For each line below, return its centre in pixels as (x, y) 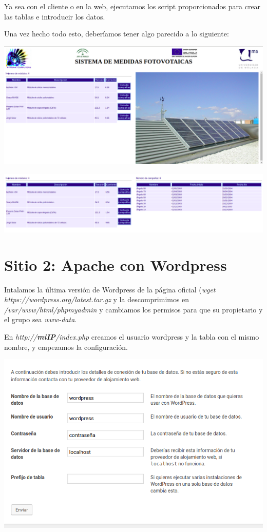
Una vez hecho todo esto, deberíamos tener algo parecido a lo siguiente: (117, 34)
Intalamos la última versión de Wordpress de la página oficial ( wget (110, 289)
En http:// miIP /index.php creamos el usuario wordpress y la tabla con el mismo (132, 337)
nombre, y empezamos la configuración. (66, 347)
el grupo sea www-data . (41, 319)
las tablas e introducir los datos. (55, 16)
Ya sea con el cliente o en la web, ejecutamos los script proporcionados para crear (132, 6)
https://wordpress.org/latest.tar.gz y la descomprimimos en (97, 299)
